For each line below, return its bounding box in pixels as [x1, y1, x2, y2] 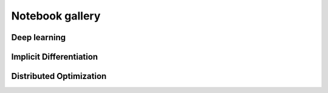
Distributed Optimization [11, 71, 107, 81]
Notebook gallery [11, 9, 101, 22]
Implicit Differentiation [11, 52, 98, 62]
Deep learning [11, 32, 66, 43]
